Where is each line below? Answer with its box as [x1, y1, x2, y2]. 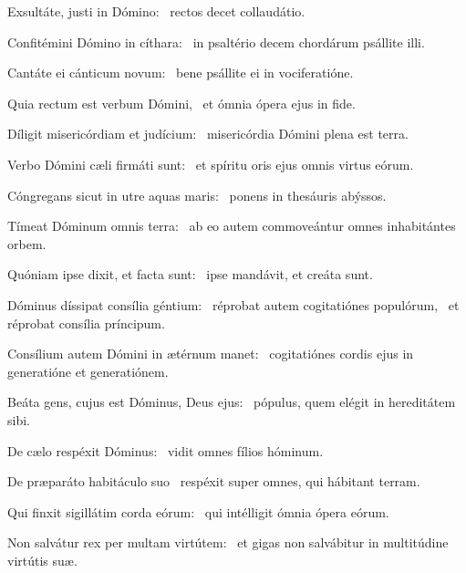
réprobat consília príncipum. [7, 313, 165, 332]
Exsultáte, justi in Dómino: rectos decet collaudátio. [7, 2, 305, 20]
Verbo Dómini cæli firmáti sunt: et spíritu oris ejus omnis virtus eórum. [7, 154, 414, 173]
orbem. [7, 234, 47, 253]
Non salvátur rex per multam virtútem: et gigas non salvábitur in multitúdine [7, 533, 449, 552]
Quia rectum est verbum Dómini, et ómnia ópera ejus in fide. [7, 93, 356, 112]
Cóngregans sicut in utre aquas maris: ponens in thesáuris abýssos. [7, 185, 387, 204]
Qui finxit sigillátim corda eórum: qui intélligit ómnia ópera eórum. [7, 502, 389, 521]
